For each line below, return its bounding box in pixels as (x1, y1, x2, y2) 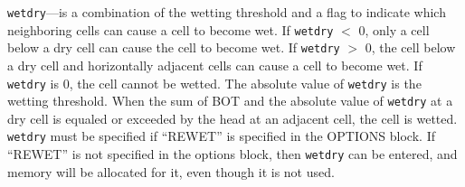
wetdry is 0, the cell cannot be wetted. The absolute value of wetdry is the (7, 73, 422, 92)
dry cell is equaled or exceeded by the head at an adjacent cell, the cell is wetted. (7, 108, 458, 127)
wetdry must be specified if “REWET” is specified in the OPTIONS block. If (7, 126, 435, 145)
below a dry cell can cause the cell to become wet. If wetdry (7, 38, 340, 57)
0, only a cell (358, 20, 430, 39)
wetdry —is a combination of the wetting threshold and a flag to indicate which (7, 3, 446, 21)
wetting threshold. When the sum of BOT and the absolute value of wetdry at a (7, 91, 453, 110)
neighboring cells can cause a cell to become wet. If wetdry (7, 20, 334, 39)
